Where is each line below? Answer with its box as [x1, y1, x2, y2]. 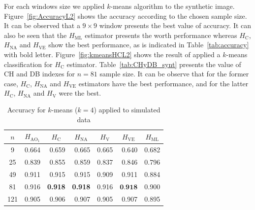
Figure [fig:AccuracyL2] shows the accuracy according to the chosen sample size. [4, 10, 247, 21]
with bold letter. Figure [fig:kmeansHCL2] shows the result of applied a [4, 49, 221, 59]
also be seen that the [4, 30, 67, 40]
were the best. [59, 88, 101, 98]
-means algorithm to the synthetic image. [110, 1, 235, 11]
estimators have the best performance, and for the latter [78, 78, 249, 88]
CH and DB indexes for [4, 69, 75, 79]
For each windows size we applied [4, 1, 105, 11]
